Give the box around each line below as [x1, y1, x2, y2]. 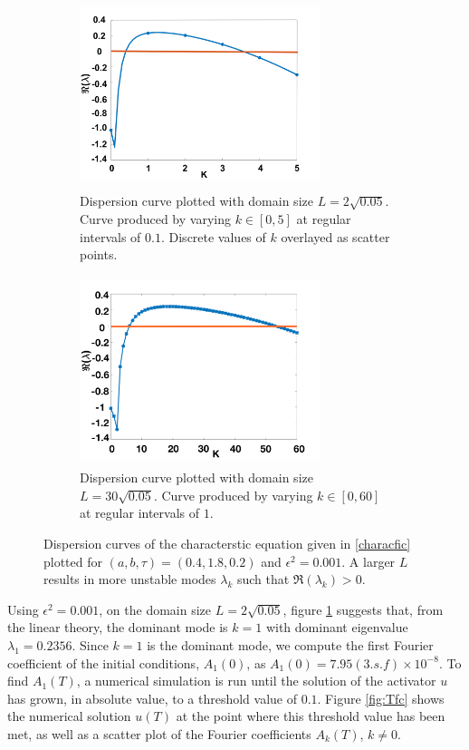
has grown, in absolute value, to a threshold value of [7, 688, 297, 707]
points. [80, 245, 118, 264]
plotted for [43, 551, 103, 570]
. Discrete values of [160, 227, 266, 246]
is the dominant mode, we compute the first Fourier [147, 636, 434, 655]
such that [236, 570, 290, 589]
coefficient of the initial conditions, [7, 653, 200, 672]
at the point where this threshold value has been [176, 706, 445, 726]
